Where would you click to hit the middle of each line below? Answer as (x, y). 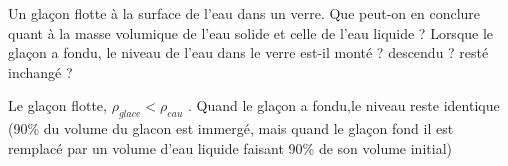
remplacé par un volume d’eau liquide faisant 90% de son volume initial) (230, 147)
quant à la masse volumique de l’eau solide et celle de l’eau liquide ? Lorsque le (251, 32)
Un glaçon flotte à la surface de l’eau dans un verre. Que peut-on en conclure (244, 13)
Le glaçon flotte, (57, 105)
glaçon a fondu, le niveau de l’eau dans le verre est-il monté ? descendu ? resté (248, 52)
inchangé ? (40, 71)
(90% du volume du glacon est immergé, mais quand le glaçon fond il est (231, 128)
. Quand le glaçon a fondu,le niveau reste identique (344, 105)
